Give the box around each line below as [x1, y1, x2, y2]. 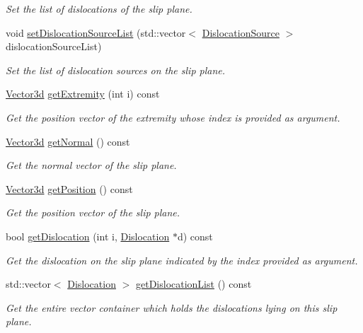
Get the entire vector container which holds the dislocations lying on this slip [6, 300, 338, 315]
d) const [177, 228, 213, 243]
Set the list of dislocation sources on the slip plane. [6, 62, 226, 77]
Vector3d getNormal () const [6, 134, 130, 148]
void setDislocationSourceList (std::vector [6, 25, 186, 40]
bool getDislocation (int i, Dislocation [6, 228, 170, 243]
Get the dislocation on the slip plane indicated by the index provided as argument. [6, 252, 358, 267]
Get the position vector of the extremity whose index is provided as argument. [6, 110, 340, 124]
